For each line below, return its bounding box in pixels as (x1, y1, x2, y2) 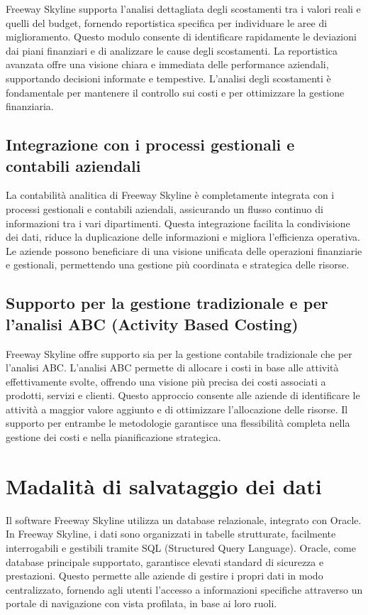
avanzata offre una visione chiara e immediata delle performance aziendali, (6, 57, 329, 72)
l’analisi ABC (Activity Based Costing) (6, 312, 299, 334)
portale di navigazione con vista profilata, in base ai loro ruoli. (6, 596, 277, 611)
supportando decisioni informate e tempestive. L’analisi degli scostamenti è (6, 70, 331, 85)
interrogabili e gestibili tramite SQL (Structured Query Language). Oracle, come (6, 540, 356, 555)
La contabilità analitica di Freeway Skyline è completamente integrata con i (6, 187, 335, 202)
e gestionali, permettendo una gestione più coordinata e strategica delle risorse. (6, 257, 350, 272)
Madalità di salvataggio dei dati (6, 471, 322, 500)
